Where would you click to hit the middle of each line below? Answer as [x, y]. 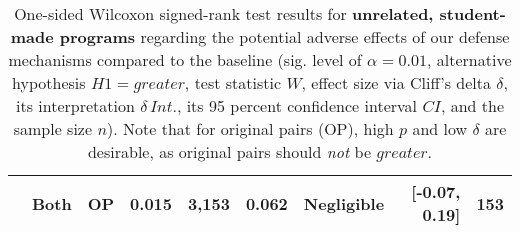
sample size [53, 128]
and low [440, 128]
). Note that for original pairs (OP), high [250, 128]
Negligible [344, 203]
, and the [472, 105]
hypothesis [49, 82]
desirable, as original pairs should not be [229, 151]
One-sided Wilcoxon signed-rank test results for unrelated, [224, 13]
